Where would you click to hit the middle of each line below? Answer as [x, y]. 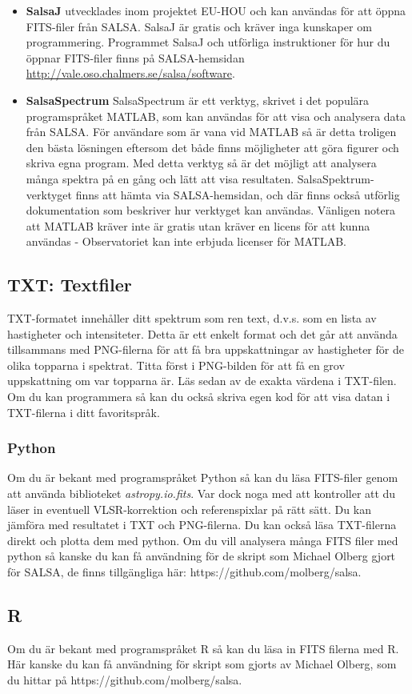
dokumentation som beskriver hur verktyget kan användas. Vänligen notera [211, 210]
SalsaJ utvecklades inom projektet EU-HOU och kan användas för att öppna [216, 10]
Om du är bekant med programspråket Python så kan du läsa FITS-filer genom [203, 477]
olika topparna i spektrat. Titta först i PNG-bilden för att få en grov [176, 365]
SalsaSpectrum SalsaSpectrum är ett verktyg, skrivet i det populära [198, 100]
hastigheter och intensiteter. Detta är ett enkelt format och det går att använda [202, 333]
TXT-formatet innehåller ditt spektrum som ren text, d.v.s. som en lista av [192, 318]
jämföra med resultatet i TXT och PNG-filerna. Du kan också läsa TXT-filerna [202, 525]
